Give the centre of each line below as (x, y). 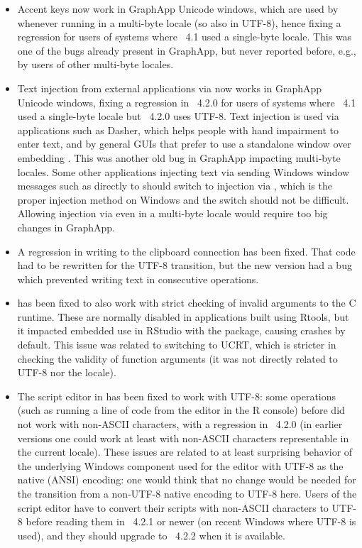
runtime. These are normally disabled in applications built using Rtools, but (183, 316)
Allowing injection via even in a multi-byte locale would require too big (172, 213)
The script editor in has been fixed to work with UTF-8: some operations (177, 396)
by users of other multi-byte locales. (95, 64)
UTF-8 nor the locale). (67, 372)
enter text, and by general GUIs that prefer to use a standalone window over (184, 144)
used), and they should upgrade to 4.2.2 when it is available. (151, 535)
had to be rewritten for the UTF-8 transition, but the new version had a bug (185, 265)
